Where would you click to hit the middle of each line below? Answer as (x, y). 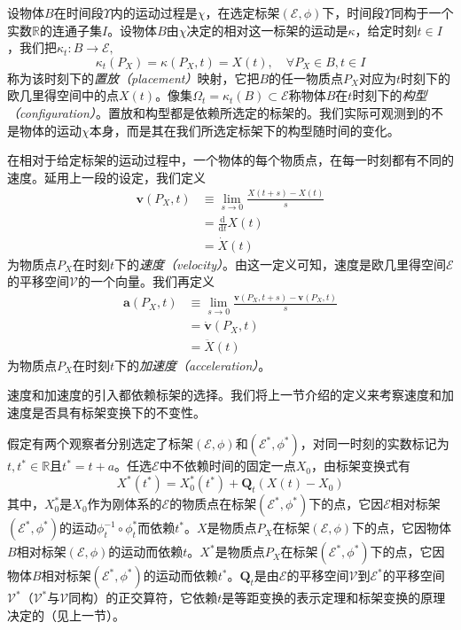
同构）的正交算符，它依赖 (143, 598)
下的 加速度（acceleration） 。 (192, 365)
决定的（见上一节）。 (66, 615)
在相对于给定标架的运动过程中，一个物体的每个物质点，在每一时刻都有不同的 (230, 160)
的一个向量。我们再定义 (146, 281)
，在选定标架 (242, 12)
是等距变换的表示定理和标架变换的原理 (334, 598)
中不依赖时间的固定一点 (227, 466)
